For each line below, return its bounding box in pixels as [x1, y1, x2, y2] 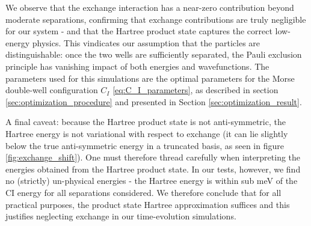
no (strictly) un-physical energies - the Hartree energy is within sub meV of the [5, 174, 298, 187]
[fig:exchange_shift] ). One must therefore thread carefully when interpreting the [5, 151, 301, 163]
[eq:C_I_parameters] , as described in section [112, 84, 279, 96]
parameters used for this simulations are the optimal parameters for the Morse [5, 72, 295, 84]
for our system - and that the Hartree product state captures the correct [5, 25, 273, 37]
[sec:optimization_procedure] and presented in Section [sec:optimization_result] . [5, 95, 302, 108]
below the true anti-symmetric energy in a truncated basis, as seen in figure [5, 139, 284, 151]
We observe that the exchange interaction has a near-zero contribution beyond [5, 1, 294, 13]
